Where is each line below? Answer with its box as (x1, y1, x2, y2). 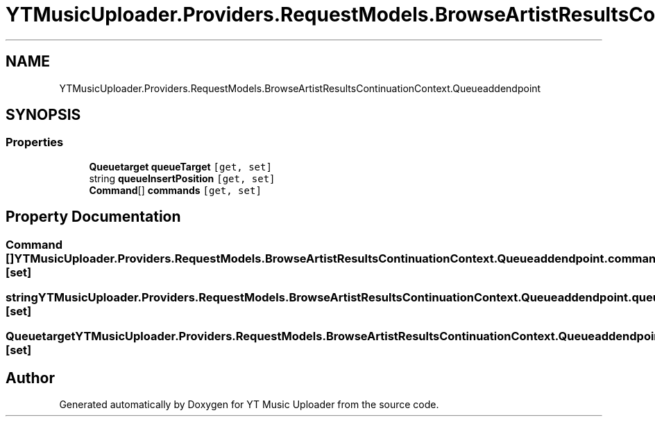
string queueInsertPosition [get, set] (89, 172, 275, 184)
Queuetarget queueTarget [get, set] (89, 160, 272, 173)
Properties (6, 135, 64, 150)
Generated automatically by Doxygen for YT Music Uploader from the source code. (59, 398, 439, 411)
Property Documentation (6, 208, 181, 226)
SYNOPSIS (6, 106, 81, 124)
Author (6, 369, 55, 387)
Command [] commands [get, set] (89, 184, 262, 196)
